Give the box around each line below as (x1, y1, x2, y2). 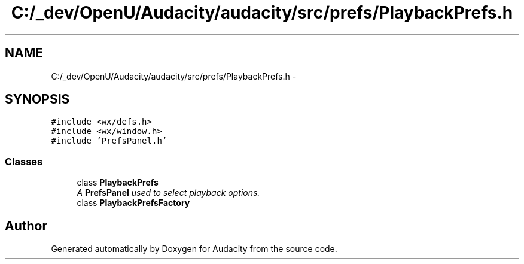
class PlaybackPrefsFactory (77, 198, 190, 208)
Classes (5, 155, 43, 168)
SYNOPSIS (5, 92, 70, 107)
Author (5, 218, 47, 233)
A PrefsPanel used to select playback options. (77, 187, 260, 198)
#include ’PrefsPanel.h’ (51, 136, 167, 146)
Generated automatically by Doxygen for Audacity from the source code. (51, 244, 337, 254)
